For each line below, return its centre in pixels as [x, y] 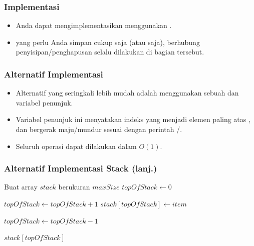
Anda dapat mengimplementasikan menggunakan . [94, 25]
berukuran [74, 187]
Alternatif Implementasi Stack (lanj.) [81, 168]
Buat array [21, 187]
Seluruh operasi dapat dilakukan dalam [76, 146]
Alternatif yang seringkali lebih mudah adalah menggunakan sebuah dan [127, 93]
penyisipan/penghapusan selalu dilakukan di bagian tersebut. [110, 52]
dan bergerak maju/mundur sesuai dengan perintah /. [99, 129]
